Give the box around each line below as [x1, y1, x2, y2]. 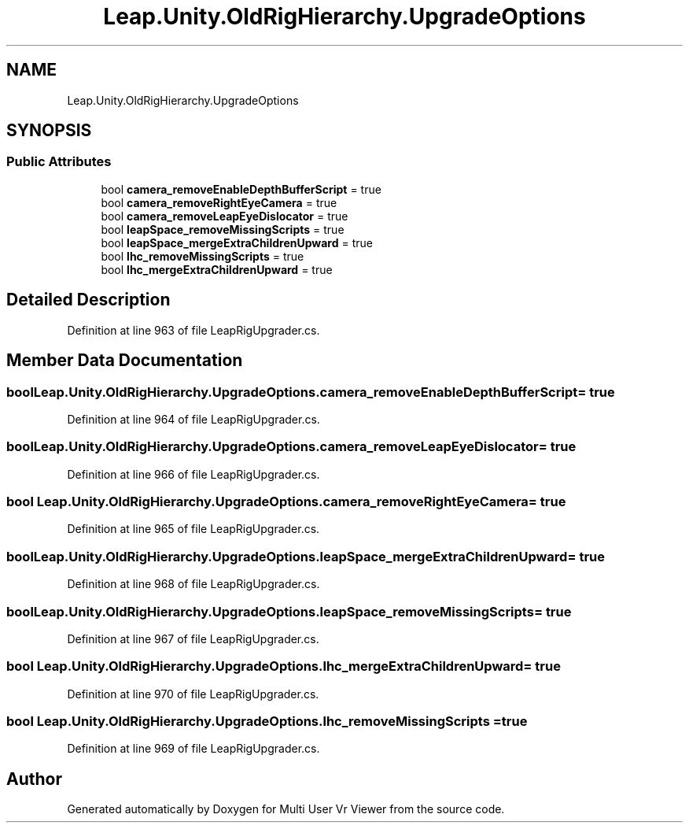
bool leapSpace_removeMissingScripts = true [101, 222, 344, 236]
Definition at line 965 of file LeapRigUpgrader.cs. [67, 522, 320, 536]
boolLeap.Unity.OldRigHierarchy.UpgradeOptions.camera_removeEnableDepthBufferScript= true [6, 383, 615, 400]
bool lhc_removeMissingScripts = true [101, 249, 304, 263]
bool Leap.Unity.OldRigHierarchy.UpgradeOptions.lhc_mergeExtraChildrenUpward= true [6, 658, 561, 675]
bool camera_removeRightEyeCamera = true [101, 195, 337, 209]
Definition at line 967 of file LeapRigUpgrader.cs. [67, 631, 319, 646]
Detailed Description [6, 290, 171, 310]
